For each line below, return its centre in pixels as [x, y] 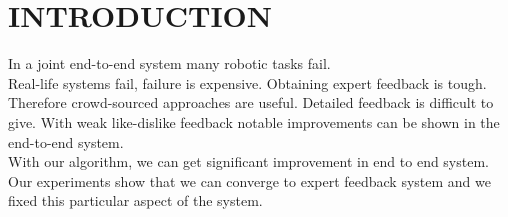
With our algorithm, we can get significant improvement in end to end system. [248, 161]
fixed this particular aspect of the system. [135, 200]
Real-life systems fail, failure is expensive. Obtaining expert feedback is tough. [247, 82]
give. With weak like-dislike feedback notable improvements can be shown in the [254, 121]
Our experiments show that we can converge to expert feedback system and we [249, 180]
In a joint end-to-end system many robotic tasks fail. [169, 63]
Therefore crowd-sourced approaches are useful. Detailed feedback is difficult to [251, 102]
